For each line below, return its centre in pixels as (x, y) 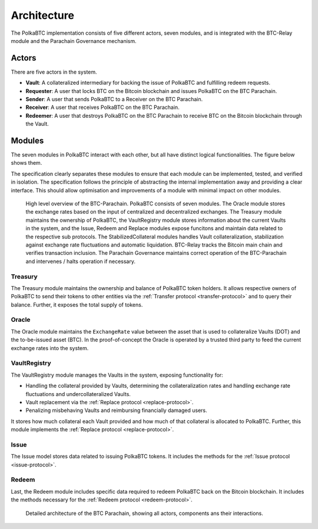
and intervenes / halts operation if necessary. (80, 261)
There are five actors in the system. (54, 72)
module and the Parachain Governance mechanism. (74, 41)
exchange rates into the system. (50, 348)
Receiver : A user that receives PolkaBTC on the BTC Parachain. (102, 107)
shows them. (26, 163)
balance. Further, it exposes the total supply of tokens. (77, 305)
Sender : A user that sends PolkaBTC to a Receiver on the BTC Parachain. (114, 99)
